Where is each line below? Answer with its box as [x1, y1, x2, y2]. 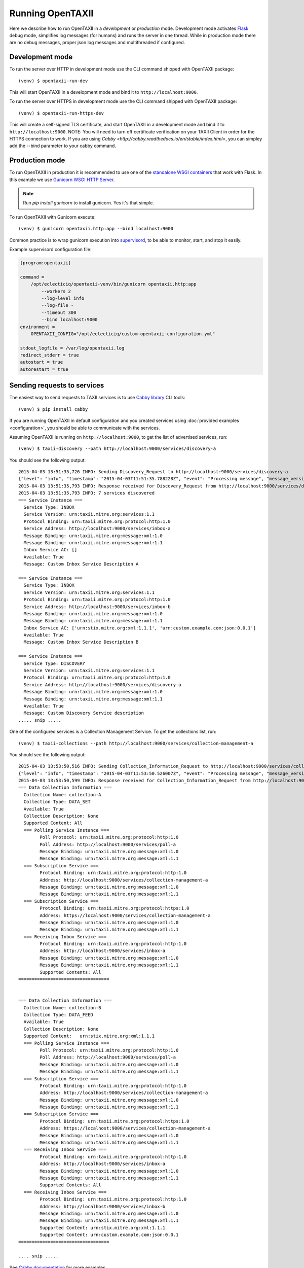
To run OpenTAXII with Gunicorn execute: [9, 214, 96, 220]
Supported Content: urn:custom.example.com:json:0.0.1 [40, 1232, 179, 1238]
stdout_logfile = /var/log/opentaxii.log [20, 345, 125, 351]
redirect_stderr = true [20, 353, 80, 358]
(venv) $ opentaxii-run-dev [18, 78, 88, 84]
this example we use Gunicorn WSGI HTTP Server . [9, 177, 115, 183]
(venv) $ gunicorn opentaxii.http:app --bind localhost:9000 [18, 226, 173, 232]
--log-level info [41, 295, 85, 301]
